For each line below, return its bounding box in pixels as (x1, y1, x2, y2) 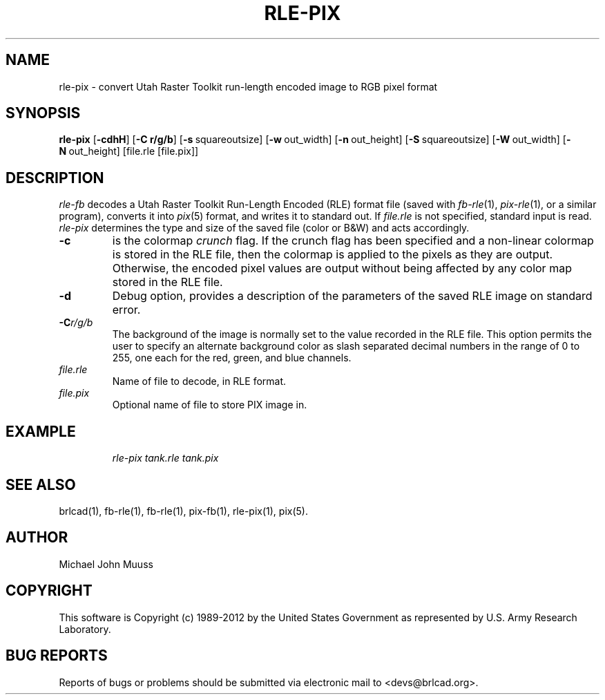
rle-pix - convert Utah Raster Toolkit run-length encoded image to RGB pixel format (59, 80, 438, 93)
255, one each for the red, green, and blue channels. (112, 352, 352, 364)
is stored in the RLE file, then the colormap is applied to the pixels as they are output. (112, 247, 553, 262)
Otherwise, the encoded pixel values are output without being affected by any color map (112, 261, 572, 276)
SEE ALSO (6, 475, 76, 493)
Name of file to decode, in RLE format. (112, 375, 287, 388)
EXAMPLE (6, 422, 76, 440)
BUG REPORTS (6, 647, 108, 665)
